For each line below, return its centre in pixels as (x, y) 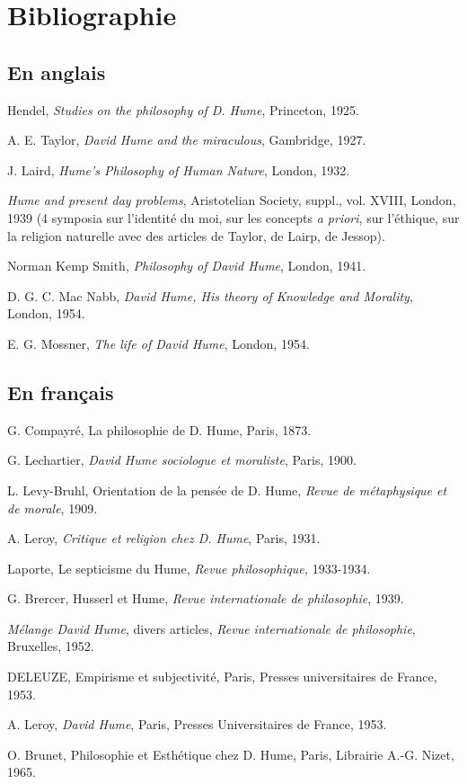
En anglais (57, 71)
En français (61, 392)
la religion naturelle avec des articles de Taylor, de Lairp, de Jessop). (196, 235)
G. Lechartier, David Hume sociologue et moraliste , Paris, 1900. (182, 460)
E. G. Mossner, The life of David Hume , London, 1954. (159, 343)
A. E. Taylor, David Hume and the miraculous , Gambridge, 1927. (187, 140)
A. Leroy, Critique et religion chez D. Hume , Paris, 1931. (164, 538)
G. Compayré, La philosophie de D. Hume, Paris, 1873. (159, 429)
